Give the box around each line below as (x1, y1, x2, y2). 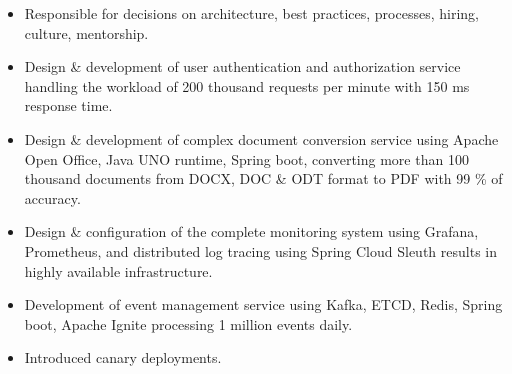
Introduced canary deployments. (24, 347, 222, 368)
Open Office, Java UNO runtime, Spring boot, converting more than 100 (24, 148, 469, 169)
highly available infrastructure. (24, 260, 213, 281)
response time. (24, 95, 113, 116)
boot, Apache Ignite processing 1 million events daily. (24, 313, 353, 334)
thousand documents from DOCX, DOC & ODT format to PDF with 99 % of (24, 168, 503, 189)
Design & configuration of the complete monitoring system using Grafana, (24, 221, 479, 242)
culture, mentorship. (24, 22, 149, 43)
